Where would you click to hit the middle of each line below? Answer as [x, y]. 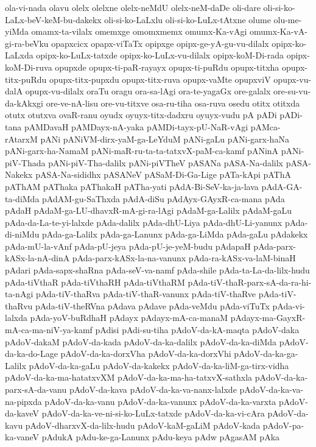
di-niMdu [22, 234]
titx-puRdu [26, 79]
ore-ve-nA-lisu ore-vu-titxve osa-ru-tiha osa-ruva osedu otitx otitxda [173, 103]
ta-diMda [22, 198]
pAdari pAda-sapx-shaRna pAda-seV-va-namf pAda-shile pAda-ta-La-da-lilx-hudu [157, 270]
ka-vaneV [22, 437]
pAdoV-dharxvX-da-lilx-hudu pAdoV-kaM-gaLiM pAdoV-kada [143, 425]
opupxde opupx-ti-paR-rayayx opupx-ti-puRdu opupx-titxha [167, 67]
